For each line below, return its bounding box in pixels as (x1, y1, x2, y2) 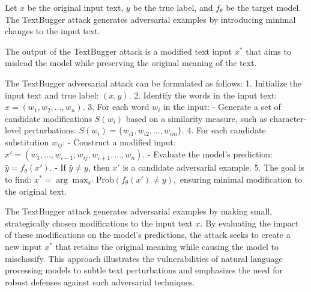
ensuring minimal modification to (180, 172, 303, 185)
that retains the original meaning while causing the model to (55, 240, 279, 252)
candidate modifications (5, 112, 92, 124)
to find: (5, 172, 32, 185)
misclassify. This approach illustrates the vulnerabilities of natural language (5, 252, 283, 264)
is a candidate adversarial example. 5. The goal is (122, 161, 304, 174)
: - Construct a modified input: (62, 135, 176, 148)
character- (270, 112, 307, 124)
